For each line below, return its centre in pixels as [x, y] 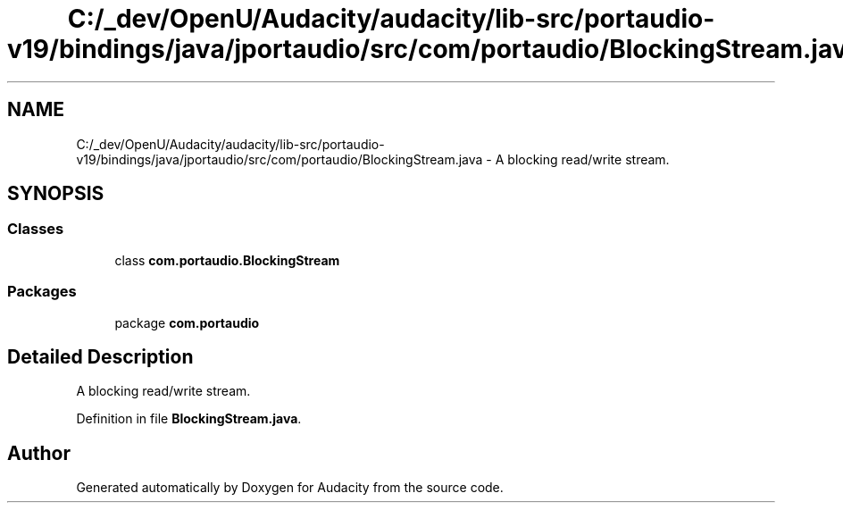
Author [39, 453]
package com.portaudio [187, 322]
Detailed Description [100, 356]
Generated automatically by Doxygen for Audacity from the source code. [290, 488]
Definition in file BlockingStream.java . [189, 419]
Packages [42, 292]
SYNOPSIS [56, 194]
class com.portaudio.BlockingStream [227, 260]
